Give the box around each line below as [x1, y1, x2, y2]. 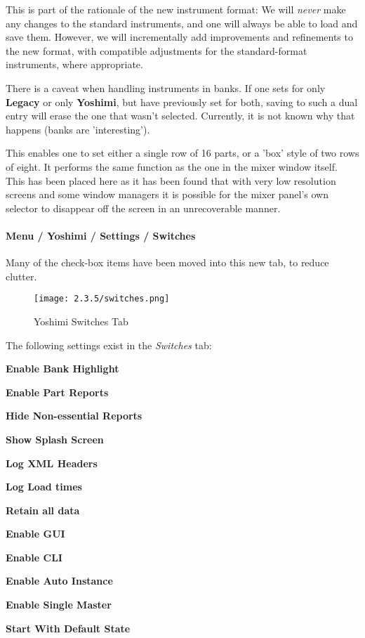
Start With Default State [6, 620, 131, 635]
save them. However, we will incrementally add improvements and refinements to [6, 30, 353, 44]
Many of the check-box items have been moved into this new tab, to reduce [6, 255, 329, 270]
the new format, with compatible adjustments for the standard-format [6, 43, 307, 58]
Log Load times [6, 479, 82, 494]
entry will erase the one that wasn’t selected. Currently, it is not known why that [6, 108, 355, 123]
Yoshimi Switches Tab [34, 313, 128, 328]
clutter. [6, 268, 37, 283]
